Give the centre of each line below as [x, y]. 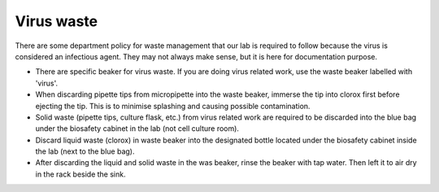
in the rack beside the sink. [80, 174]
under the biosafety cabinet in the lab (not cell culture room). [137, 129]
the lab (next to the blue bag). [85, 151]
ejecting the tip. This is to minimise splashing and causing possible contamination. [173, 106]
